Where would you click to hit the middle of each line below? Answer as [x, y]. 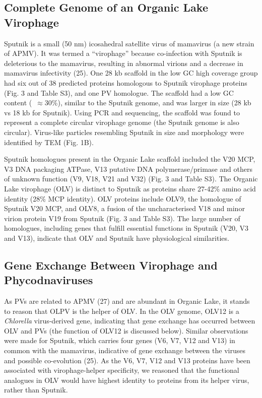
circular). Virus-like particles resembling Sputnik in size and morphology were [124, 132]
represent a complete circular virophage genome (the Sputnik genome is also [122, 122]
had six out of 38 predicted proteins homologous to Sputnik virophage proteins [126, 82]
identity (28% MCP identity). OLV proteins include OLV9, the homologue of [123, 198]
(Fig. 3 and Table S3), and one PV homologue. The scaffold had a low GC [119, 92]
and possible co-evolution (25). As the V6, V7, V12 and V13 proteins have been [127, 360]
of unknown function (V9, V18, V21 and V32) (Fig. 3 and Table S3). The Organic [131, 179]
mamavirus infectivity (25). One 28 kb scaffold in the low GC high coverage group [131, 73]
